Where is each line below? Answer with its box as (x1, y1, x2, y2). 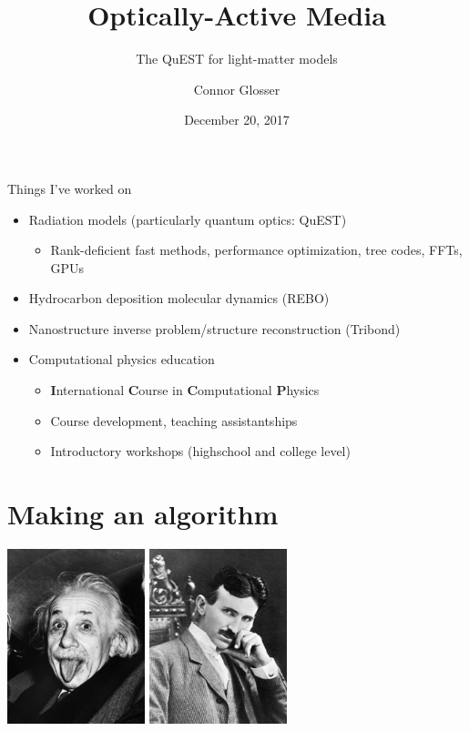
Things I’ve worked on (7, 178, 132, 198)
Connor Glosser (193, 79, 280, 98)
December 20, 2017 (184, 110, 290, 129)
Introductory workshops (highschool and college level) (50, 442, 351, 461)
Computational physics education (28, 350, 215, 369)
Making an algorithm (7, 495, 279, 533)
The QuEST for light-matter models (136, 49, 338, 68)
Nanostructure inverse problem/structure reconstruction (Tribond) (28, 319, 401, 338)
